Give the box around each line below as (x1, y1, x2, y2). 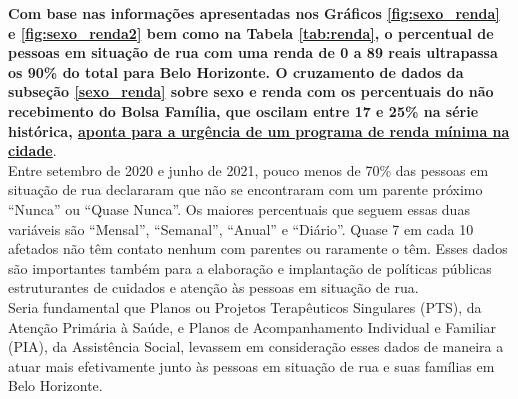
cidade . (8, 140, 57, 161)
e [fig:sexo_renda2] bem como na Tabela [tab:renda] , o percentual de (8, 22, 494, 43)
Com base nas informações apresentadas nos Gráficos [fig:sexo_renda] (8, 3, 500, 23)
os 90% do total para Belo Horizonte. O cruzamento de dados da (8, 61, 464, 82)
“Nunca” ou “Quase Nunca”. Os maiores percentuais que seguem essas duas (8, 198, 470, 219)
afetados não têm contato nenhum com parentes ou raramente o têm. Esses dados (8, 238, 508, 259)
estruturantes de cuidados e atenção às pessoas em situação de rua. (8, 277, 419, 298)
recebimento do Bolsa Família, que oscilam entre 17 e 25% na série (8, 100, 479, 121)
